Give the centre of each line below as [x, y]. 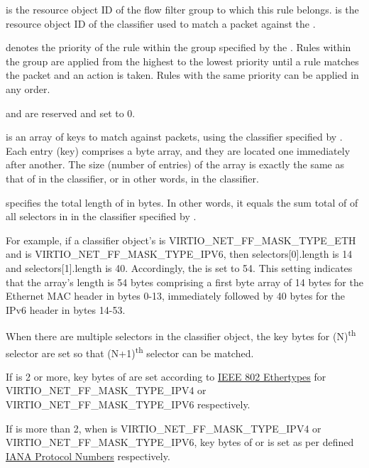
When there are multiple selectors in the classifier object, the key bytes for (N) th [181, 335]
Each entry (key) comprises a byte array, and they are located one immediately [178, 150]
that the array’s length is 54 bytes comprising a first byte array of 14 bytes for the [184, 282]
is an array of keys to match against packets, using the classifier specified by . [174, 137]
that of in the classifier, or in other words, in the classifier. [132, 178]
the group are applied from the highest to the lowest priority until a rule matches [182, 61]
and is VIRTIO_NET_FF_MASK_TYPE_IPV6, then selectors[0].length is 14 [179, 254]
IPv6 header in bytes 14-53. [66, 309]
